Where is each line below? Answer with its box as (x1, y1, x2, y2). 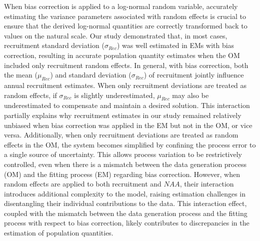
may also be (172, 89, 209, 100)
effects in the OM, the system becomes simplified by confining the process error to (4, 139, 256, 149)
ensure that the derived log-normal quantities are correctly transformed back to (4, 20, 247, 31)
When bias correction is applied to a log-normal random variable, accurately (4, 1, 238, 11)
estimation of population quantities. (4, 227, 113, 238)
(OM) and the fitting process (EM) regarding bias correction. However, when (4, 168, 240, 179)
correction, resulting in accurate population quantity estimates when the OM (4, 49, 240, 60)
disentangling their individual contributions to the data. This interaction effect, (4, 198, 247, 208)
